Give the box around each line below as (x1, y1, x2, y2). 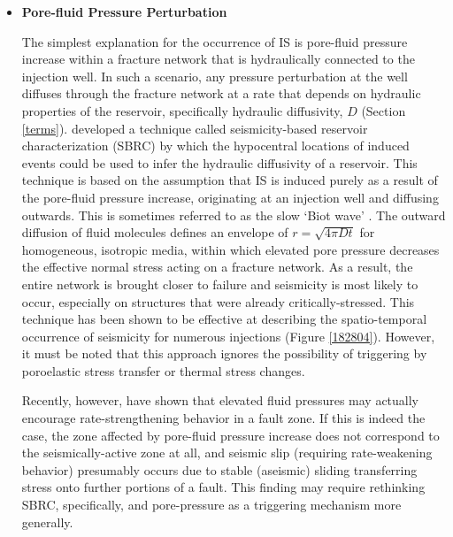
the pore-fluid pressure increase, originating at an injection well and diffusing (21, 188, 439, 206)
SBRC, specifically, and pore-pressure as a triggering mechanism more (21, 495, 402, 514)
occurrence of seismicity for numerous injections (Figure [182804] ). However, (21, 326, 435, 345)
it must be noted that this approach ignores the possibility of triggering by (21, 344, 427, 363)
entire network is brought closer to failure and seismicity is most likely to (21, 274, 418, 293)
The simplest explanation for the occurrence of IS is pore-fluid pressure (21, 32, 408, 50)
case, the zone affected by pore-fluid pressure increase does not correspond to (21, 426, 440, 444)
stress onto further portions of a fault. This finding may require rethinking (21, 478, 426, 496)
